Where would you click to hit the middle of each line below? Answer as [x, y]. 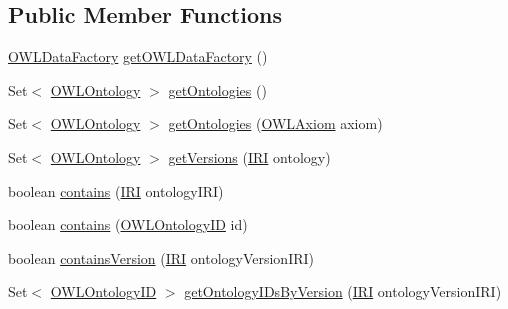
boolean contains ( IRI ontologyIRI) [116, 190]
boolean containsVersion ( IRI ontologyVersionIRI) [161, 257]
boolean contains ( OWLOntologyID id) [128, 224]
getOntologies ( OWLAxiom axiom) [275, 123]
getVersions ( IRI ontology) [249, 156]
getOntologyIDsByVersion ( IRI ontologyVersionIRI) [343, 291]
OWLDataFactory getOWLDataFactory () [138, 56]
